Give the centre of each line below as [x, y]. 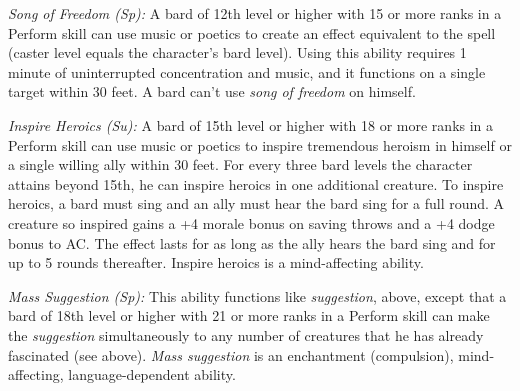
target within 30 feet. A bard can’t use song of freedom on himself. [212, 91]
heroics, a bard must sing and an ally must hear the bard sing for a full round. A [256, 203]
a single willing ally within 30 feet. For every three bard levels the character [240, 164]
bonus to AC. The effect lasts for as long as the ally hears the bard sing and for [252, 242]
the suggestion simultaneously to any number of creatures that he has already [246, 334]
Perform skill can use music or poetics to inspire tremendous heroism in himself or [260, 144]
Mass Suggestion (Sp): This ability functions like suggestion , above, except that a [257, 295]
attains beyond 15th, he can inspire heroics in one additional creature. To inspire [256, 183]
